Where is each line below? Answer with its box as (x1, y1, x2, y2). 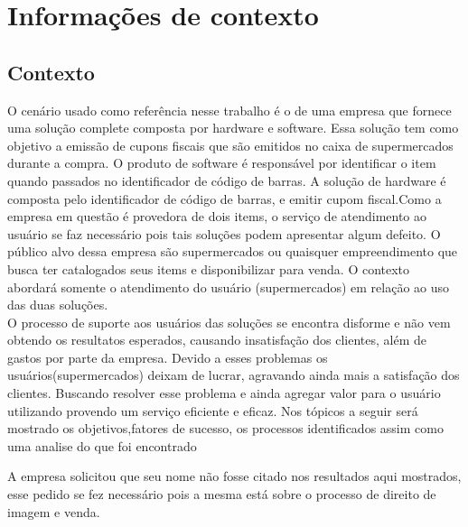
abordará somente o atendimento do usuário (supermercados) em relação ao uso (7, 277, 450, 296)
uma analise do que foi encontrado (7, 436, 197, 455)
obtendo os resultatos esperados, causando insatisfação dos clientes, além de (7, 330, 426, 349)
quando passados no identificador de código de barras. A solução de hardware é (7, 171, 446, 190)
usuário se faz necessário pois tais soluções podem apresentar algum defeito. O (7, 224, 441, 243)
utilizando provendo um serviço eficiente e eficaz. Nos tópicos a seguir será (7, 401, 418, 420)
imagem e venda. (7, 502, 100, 521)
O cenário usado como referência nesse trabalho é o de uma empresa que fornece (7, 100, 452, 119)
